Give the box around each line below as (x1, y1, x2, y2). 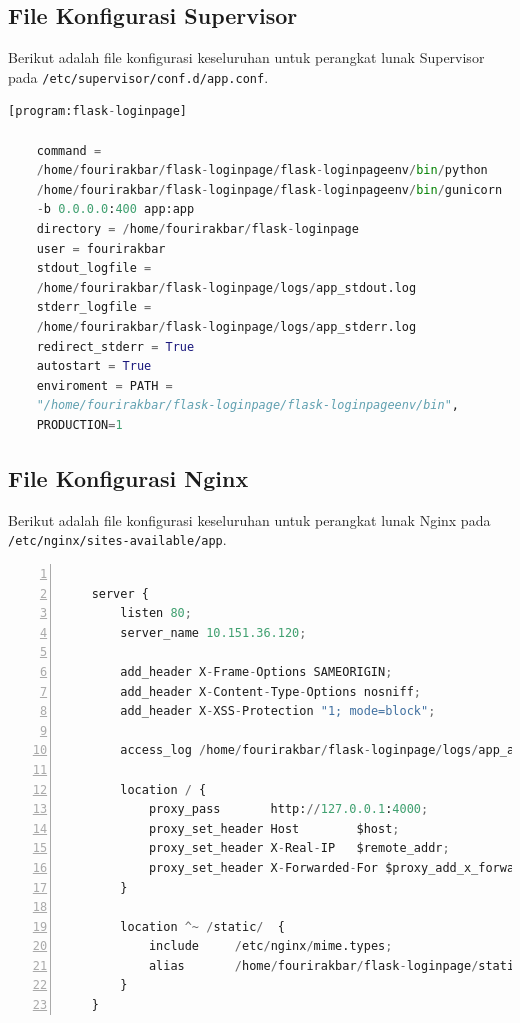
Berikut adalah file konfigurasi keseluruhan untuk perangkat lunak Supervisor (8, 47, 485, 68)
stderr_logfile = (36, 300, 152, 315)
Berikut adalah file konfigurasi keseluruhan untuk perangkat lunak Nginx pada (8, 509, 491, 530)
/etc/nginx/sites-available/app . (8, 529, 227, 550)
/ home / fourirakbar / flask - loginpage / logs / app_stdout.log (36, 280, 417, 295)
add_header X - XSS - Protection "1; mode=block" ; (120, 704, 436, 719)
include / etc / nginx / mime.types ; (148, 939, 393, 954)
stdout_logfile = (36, 261, 152, 276)
